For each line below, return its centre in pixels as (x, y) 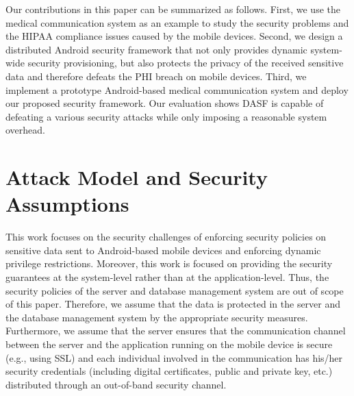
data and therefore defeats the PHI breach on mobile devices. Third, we (156, 76)
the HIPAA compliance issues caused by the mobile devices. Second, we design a (174, 36)
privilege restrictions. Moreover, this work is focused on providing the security (169, 263)
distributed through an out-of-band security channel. (116, 384)
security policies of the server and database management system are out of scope (175, 290)
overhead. (25, 130)
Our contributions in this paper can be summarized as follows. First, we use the (173, 9)
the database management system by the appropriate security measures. (157, 317)
